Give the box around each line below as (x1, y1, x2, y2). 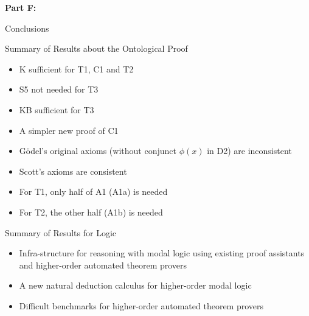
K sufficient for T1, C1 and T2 (19, 62, 134, 75)
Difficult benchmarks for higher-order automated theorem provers (19, 299, 264, 312)
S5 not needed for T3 (19, 83, 99, 96)
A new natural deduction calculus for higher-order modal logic (19, 279, 252, 292)
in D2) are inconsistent (207, 144, 292, 157)
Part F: (5, 1, 36, 13)
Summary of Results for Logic (5, 226, 117, 239)
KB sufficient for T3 (19, 103, 94, 116)
